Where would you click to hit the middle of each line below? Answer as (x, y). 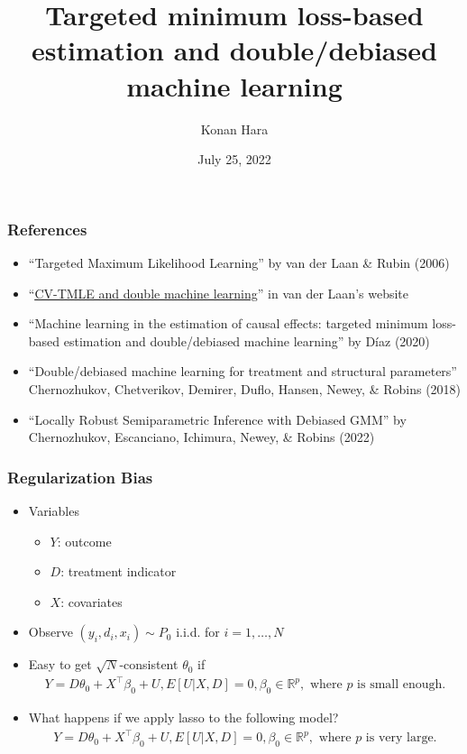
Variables (54, 510)
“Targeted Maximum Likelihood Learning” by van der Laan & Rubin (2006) (239, 262)
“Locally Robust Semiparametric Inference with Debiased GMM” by (217, 419)
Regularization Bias (80, 477)
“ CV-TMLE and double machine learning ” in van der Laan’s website (219, 293)
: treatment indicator (119, 571)
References (47, 229)
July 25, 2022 (234, 159)
